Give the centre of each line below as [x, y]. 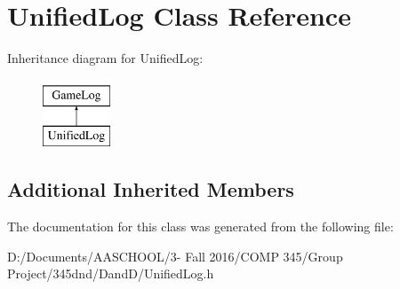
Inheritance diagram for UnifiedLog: [105, 58]
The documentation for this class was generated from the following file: [200, 227]
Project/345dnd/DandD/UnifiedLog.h [111, 273]
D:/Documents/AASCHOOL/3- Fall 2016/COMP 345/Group [175, 256]
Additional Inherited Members [151, 189]
